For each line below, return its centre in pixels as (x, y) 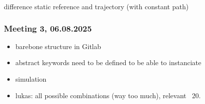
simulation (31, 79)
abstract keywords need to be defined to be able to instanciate (108, 62)
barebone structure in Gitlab (58, 46)
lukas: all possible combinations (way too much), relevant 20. (108, 95)
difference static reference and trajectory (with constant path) (96, 6)
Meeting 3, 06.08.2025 (48, 28)
